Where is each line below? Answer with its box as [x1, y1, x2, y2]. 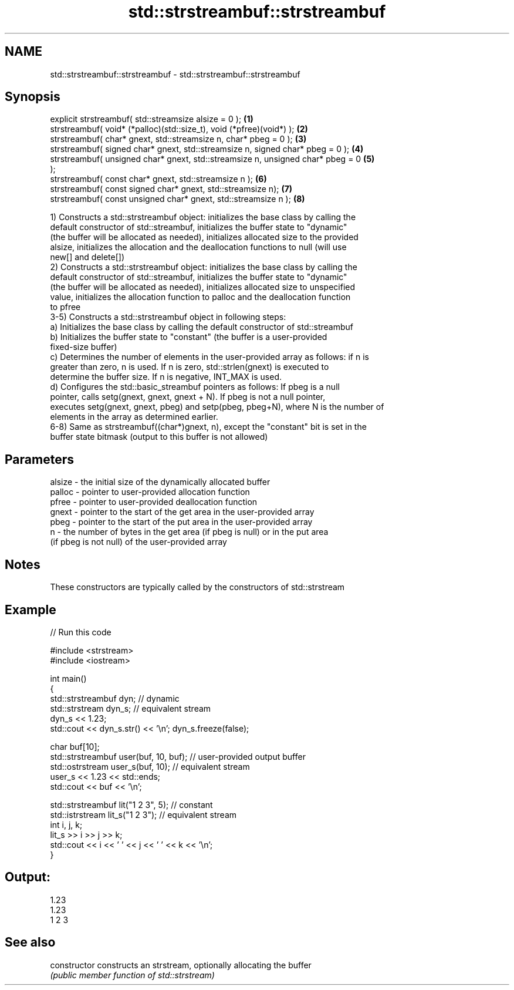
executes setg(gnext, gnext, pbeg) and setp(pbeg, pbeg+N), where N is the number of [50, 402, 384, 412]
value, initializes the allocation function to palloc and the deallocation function [50, 292, 351, 302]
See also [5, 935, 56, 950]
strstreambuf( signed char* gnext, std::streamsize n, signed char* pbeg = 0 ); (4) [50, 144, 364, 154]
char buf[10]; [50, 741, 100, 752]
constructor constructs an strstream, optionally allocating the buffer [50, 959, 312, 970]
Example [5, 602, 56, 617]
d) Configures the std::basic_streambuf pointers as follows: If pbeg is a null [50, 382, 340, 392]
